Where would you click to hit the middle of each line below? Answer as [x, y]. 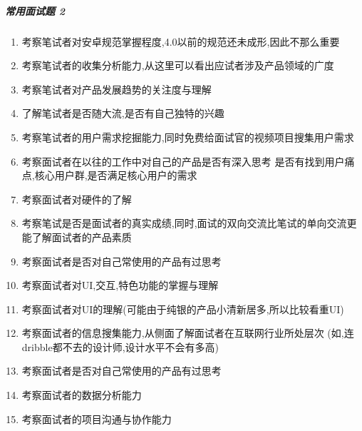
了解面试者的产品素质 [82, 237]
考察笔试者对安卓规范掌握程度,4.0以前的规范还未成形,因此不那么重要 [181, 41]
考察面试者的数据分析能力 [82, 395]
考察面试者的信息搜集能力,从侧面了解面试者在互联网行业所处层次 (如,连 [188, 333]
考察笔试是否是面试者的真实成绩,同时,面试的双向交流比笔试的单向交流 [184, 223]
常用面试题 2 [35, 10]
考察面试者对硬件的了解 [77, 199]
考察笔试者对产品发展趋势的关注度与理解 [117, 89]
